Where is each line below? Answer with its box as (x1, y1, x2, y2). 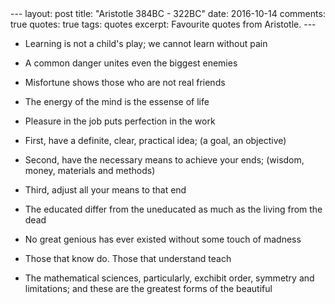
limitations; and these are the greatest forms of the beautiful (24, 283, 273, 294)
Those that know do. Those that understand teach (24, 253, 232, 264)
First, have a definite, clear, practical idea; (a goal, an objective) (24, 135, 287, 146)
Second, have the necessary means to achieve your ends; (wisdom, (24, 154, 305, 166)
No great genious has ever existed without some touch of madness (24, 233, 302, 245)
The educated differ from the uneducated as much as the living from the (24, 203, 323, 215)
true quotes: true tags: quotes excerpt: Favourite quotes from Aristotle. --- (10, 18, 317, 30)
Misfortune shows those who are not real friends (24, 77, 226, 88)
